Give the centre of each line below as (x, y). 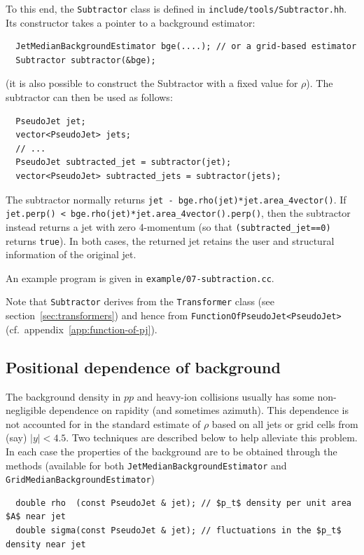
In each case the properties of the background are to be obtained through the (171, 451)
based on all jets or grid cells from (285, 423)
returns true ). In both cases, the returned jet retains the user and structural (170, 240)
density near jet (46, 544)
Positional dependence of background (143, 367)
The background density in (63, 396)
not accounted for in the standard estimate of (103, 423)
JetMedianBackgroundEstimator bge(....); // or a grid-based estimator (186, 47)
